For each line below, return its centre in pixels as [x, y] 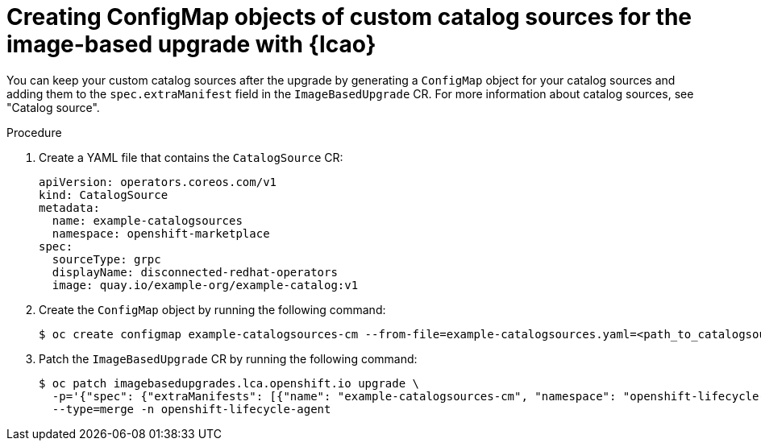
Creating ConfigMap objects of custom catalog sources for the [349, 17]
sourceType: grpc [106, 259]
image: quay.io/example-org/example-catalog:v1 [205, 285]
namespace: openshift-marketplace [161, 233]
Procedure [34, 132]
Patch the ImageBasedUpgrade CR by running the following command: [228, 358]
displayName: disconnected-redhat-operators [195, 272]
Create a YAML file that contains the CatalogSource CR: [191, 157]
